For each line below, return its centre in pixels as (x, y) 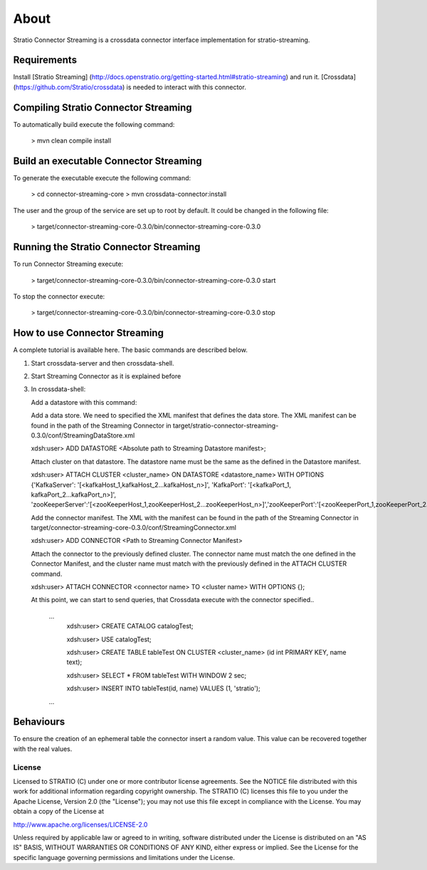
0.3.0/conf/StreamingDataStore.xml (83, 435)
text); (74, 662)
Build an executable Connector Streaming (107, 161)
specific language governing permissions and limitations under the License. (124, 857)
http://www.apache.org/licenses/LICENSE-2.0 (80, 824)
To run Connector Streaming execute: (68, 264)
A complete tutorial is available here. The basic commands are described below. (131, 350)
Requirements (45, 60)
